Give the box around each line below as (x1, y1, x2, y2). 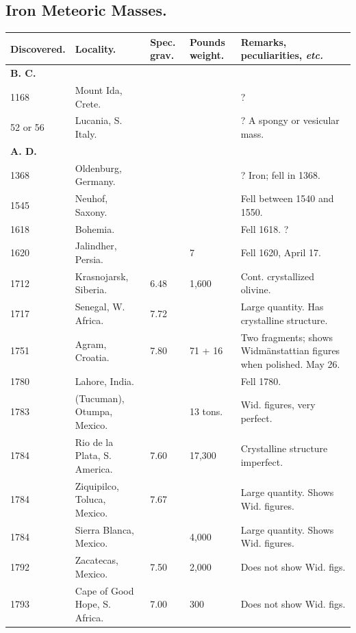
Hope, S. (75, 597, 111, 611)
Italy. (75, 127, 97, 141)
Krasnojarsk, (75, 269, 129, 283)
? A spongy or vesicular (240, 113, 340, 127)
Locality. (75, 41, 116, 55)
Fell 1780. (240, 373, 281, 388)
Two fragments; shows (240, 330, 333, 344)
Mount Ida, (75, 82, 123, 97)
